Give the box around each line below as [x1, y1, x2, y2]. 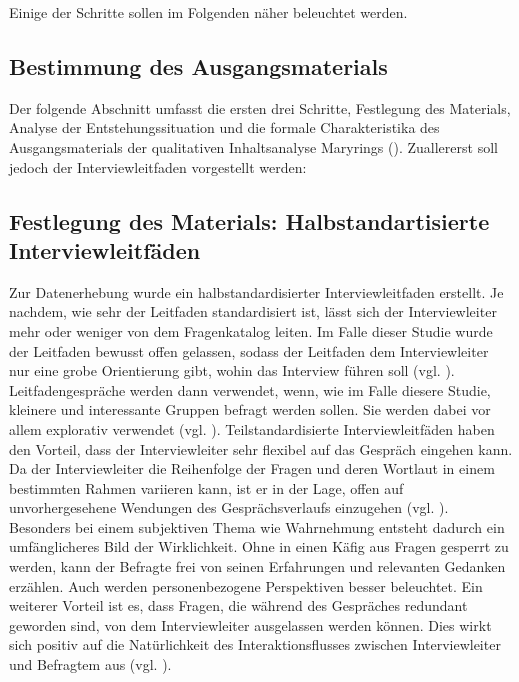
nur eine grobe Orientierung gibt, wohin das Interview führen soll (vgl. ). [9, 360, 455, 381]
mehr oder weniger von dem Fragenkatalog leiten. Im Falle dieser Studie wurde [9, 320, 493, 341]
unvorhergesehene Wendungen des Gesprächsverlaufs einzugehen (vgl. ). [9, 497, 449, 518]
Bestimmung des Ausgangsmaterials [9, 50, 388, 81]
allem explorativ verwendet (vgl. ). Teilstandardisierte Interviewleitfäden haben [9, 418, 495, 439]
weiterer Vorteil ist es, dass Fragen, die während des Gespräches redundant [9, 595, 468, 616]
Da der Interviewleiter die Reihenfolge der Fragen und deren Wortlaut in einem [9, 458, 495, 479]
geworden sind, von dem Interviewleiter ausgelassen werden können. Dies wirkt [9, 614, 492, 635]
